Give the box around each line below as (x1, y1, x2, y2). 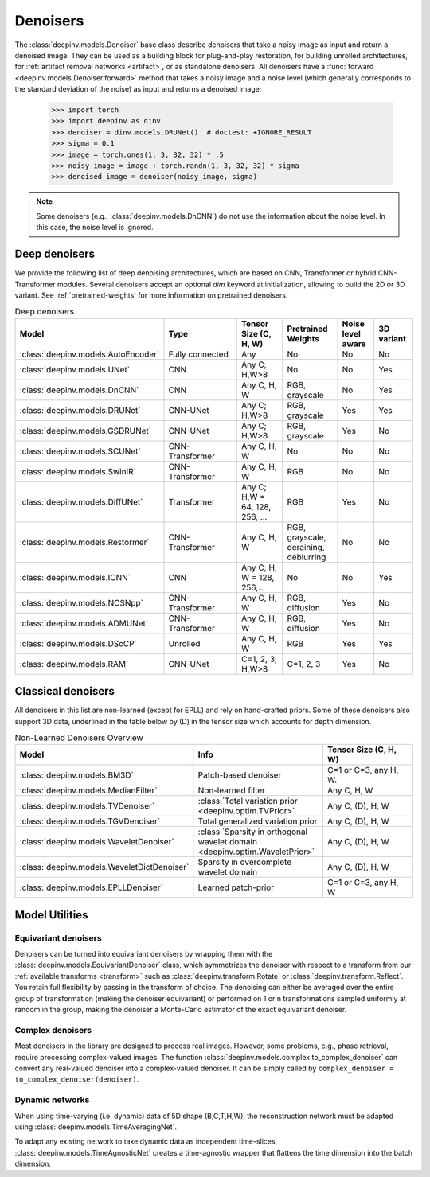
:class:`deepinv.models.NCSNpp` (19, 597, 143, 608)
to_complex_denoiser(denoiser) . (14, 1074, 139, 1084)
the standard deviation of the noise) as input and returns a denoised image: (14, 84, 262, 94)
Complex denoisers (14, 1024, 92, 1035)
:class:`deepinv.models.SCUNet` (19, 446, 141, 457)
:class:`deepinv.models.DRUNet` (19, 404, 141, 415)
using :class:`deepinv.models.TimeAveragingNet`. (14, 1122, 178, 1132)
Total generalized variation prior (197, 816, 318, 827)
